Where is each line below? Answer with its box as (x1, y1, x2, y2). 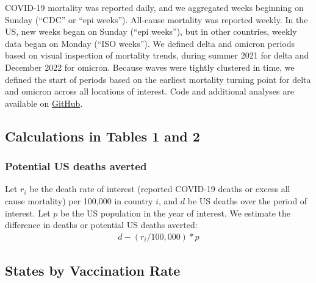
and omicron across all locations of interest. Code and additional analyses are (5, 85, 294, 98)
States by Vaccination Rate (5, 261, 181, 280)
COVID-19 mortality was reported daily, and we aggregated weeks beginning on (5, 1, 304, 13)
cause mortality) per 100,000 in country (5, 194, 153, 207)
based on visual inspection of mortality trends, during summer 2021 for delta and (5, 49, 309, 62)
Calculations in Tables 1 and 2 (5, 126, 200, 145)
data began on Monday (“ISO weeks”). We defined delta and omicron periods (5, 37, 295, 49)
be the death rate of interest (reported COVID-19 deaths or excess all (29, 182, 290, 195)
